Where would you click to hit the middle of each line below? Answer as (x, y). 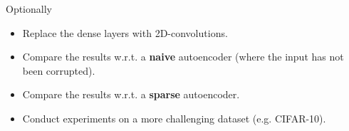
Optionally (29, 9)
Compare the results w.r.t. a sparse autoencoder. (131, 94)
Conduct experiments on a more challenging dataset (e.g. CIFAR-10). (174, 118)
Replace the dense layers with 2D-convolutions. (125, 32)
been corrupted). (59, 70)
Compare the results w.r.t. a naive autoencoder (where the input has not (183, 57)
